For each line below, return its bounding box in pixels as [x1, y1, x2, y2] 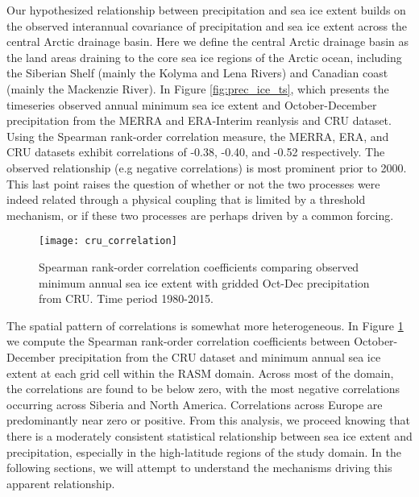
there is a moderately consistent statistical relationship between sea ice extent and [6, 427, 413, 444]
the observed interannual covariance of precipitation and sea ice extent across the [6, 17, 408, 34]
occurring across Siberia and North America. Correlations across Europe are [6, 396, 383, 412]
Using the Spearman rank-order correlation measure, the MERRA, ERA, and [6, 127, 389, 144]
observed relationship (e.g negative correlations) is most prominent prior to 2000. [6, 159, 407, 176]
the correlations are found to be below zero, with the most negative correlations [6, 380, 400, 397]
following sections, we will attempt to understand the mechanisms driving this [6, 459, 392, 476]
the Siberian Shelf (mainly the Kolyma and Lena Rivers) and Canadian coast [6, 64, 388, 81]
